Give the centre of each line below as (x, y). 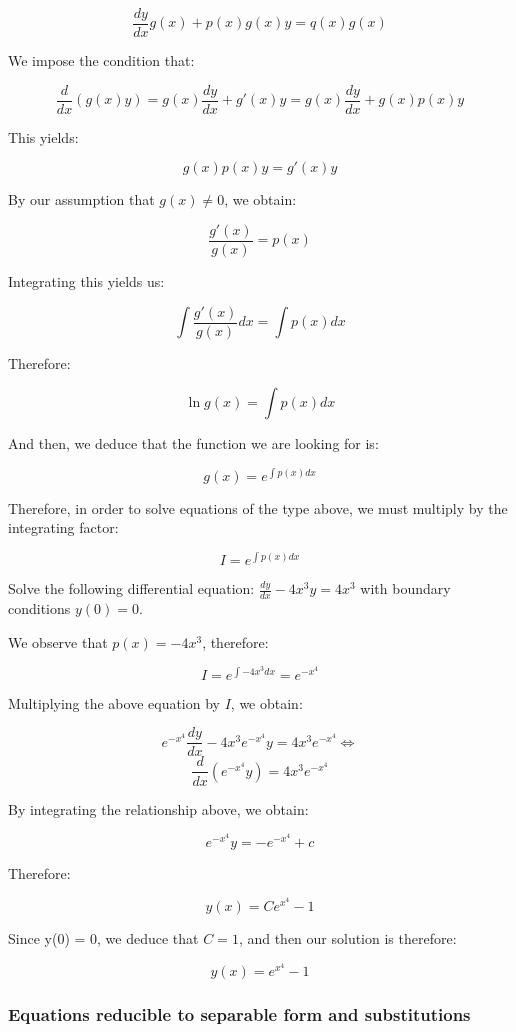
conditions (39, 607)
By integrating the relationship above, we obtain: (158, 808)
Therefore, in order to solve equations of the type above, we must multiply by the (258, 507)
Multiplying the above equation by (114, 702)
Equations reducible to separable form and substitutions (239, 1014)
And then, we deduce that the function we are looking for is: (193, 443)
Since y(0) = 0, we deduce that (103, 937)
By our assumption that (81, 199)
